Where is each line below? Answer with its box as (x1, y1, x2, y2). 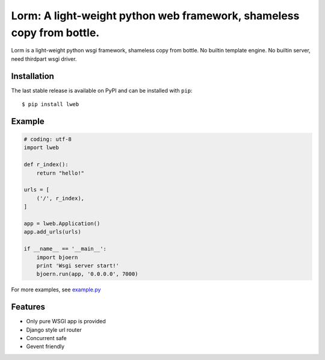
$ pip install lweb (22, 101, 79, 108)
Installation (11, 71, 54, 81)
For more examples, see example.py (11, 286, 101, 293)
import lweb (23, 144, 60, 151)
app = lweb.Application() (23, 220, 101, 227)
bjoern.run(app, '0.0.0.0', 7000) (36, 271, 138, 278)
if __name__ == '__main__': (23, 246, 107, 252)
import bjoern (36, 253, 78, 261)
